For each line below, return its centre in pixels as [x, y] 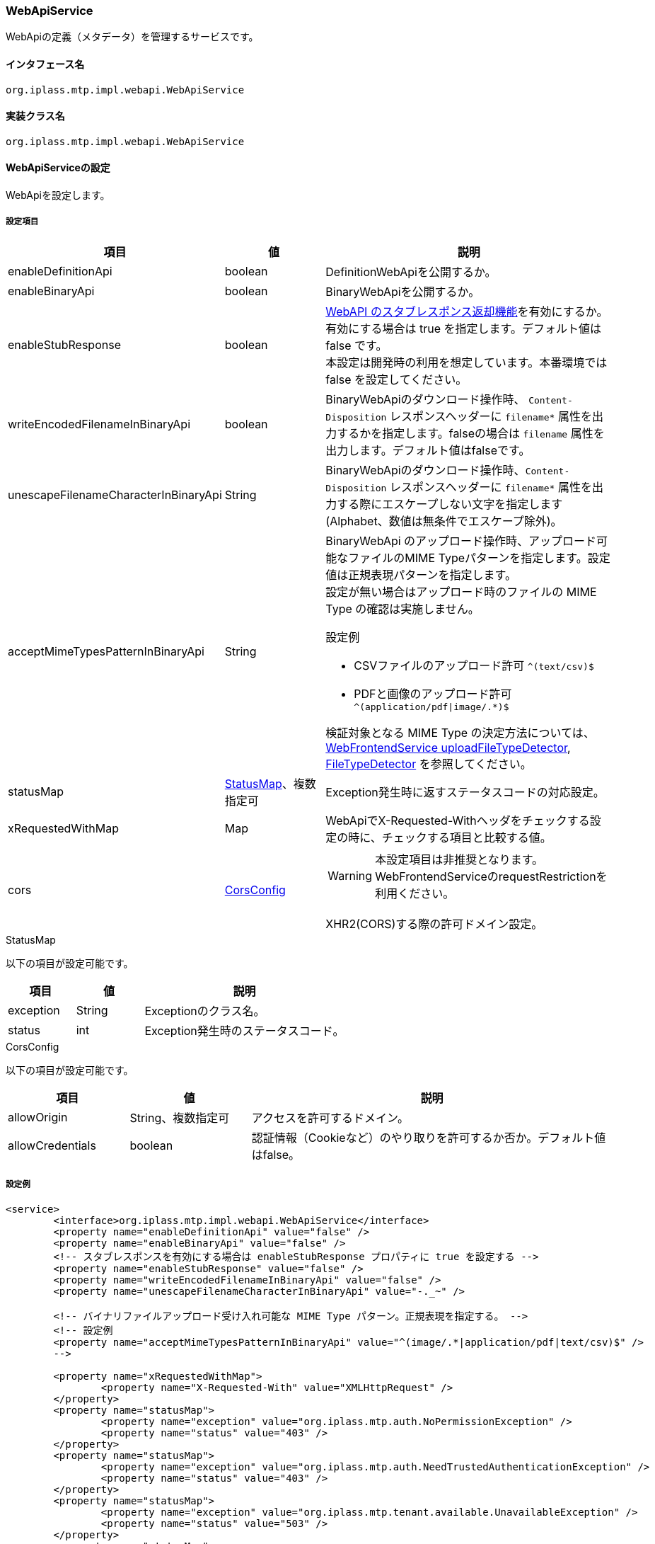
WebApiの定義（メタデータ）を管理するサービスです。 [132, 37]
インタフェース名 [45, 64]
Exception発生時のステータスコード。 [244, 1030]
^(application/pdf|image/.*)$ [431, 707]
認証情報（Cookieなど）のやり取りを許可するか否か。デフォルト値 [429, 1137]
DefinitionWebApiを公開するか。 [411, 271]
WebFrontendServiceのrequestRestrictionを [491, 876]
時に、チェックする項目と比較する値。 [450, 837]
